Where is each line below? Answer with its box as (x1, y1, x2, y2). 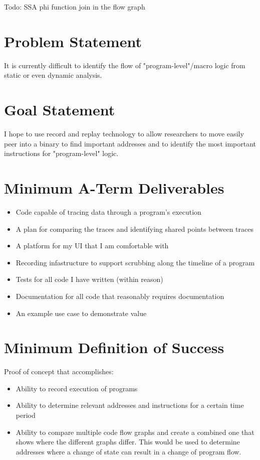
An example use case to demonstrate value (16, 308, 147, 318)
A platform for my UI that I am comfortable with (16, 240, 169, 251)
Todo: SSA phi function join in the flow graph (4, 2, 145, 12)
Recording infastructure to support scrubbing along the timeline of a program (16, 257, 255, 267)
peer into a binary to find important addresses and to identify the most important (4, 138, 256, 148)
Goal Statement (4, 99, 115, 120)
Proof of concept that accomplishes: (4, 366, 114, 377)
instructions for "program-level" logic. (4, 148, 119, 159)
